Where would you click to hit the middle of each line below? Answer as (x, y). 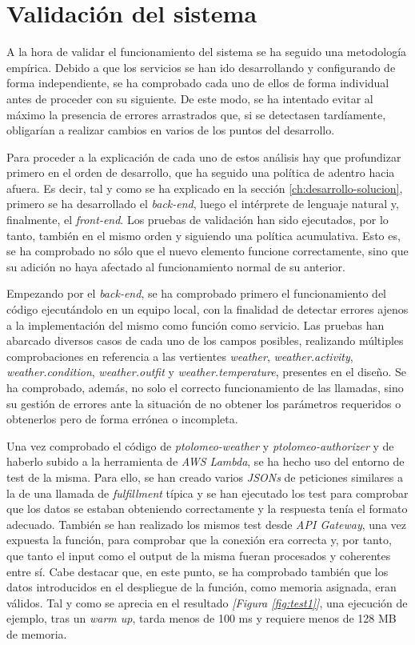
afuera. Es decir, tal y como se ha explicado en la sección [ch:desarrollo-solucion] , (205, 188)
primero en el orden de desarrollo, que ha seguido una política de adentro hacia (201, 172)
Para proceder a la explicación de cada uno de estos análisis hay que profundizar (204, 156)
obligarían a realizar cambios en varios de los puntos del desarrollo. (171, 130)
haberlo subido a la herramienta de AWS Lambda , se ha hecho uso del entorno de (206, 461)
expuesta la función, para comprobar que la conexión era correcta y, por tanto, (199, 540)
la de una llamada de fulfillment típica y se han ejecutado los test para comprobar (207, 493)
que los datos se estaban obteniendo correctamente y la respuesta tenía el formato (207, 509)
